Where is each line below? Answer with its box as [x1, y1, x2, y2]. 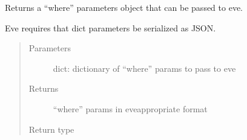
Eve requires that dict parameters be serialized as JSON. [5, 21, 216, 34]
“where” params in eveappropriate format [53, 102, 208, 115]
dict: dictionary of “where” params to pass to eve [53, 62, 236, 74]
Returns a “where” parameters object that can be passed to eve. [5, 1, 243, 13]
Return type [28, 122, 74, 135]
